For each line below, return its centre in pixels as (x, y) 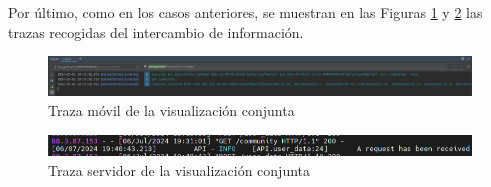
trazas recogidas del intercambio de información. (156, 31)
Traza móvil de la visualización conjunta (171, 109)
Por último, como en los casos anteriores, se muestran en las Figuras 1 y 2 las (245, 12)
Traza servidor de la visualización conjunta (179, 169)
